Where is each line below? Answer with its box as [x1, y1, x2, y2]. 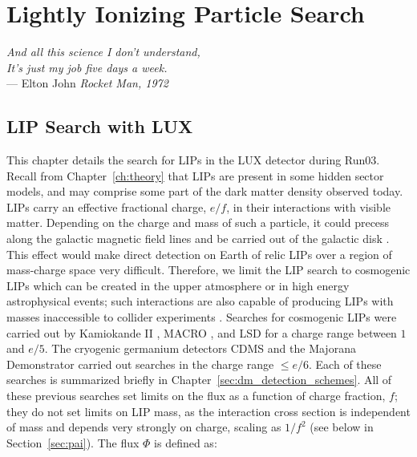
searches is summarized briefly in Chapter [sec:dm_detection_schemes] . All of [6, 371, 392, 388]
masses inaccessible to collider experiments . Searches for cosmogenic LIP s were [6, 309, 397, 326]
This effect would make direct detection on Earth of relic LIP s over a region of [6, 245, 392, 262]
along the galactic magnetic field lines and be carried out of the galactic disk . [6, 230, 390, 247]
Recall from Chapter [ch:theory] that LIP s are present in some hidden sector [6, 167, 384, 184]
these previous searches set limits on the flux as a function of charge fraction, [6, 387, 386, 404]
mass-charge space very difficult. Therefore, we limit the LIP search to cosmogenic [6, 261, 411, 278]
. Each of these [309, 355, 382, 372]
